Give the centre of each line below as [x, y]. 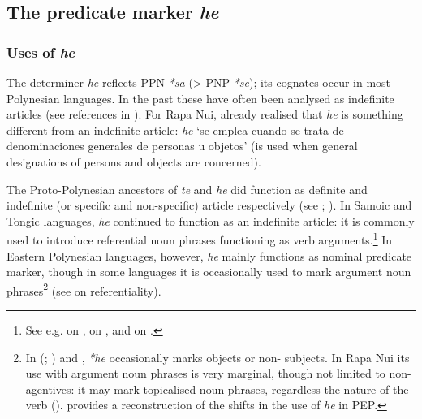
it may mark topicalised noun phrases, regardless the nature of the [243, 389]
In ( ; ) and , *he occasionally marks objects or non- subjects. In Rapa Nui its [217, 357]
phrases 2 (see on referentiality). [84, 289]
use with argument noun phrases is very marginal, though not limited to [205, 373]
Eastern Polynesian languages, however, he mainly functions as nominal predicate [209, 255]
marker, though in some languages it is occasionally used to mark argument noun [209, 272]
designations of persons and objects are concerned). [134, 161]
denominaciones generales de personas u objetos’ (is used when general [182, 146]
